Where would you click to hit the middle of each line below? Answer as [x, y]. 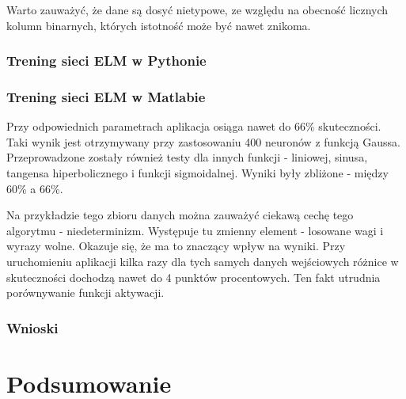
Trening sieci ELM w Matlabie [106, 96]
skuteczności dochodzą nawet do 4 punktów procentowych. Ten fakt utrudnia [194, 277]
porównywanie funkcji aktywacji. [85, 293]
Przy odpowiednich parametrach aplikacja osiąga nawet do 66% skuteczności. [194, 126]
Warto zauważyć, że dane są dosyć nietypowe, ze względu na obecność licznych [197, 9]
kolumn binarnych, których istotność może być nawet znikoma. [159, 25]
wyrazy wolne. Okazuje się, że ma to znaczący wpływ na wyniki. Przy [176, 246]
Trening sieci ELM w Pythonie [106, 61]
